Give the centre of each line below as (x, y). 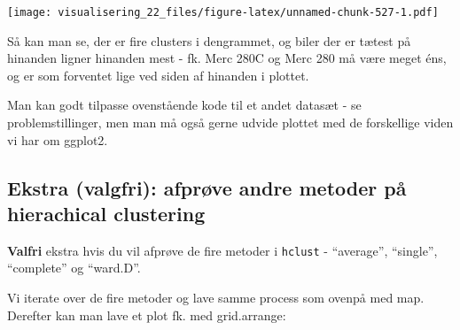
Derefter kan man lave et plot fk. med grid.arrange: (147, 315)
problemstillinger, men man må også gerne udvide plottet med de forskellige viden (230, 123)
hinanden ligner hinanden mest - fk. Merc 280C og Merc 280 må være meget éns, (227, 58)
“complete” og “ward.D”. (74, 268)
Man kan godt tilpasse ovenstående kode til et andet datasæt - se (184, 105)
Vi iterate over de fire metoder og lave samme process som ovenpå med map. (216, 298)
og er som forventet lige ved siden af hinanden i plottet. (158, 75)
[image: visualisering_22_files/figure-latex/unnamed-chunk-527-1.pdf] (223, 12)
